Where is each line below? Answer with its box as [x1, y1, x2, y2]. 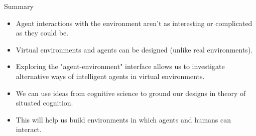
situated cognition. [16, 97, 73, 108]
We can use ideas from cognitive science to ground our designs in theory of [16, 87, 246, 98]
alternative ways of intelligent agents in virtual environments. [16, 70, 205, 81]
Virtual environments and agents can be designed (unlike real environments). [16, 44, 253, 54]
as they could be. [16, 27, 69, 38]
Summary [4, 1, 34, 11]
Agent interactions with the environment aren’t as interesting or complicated [16, 17, 252, 28]
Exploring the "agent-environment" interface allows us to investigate [16, 61, 225, 71]
